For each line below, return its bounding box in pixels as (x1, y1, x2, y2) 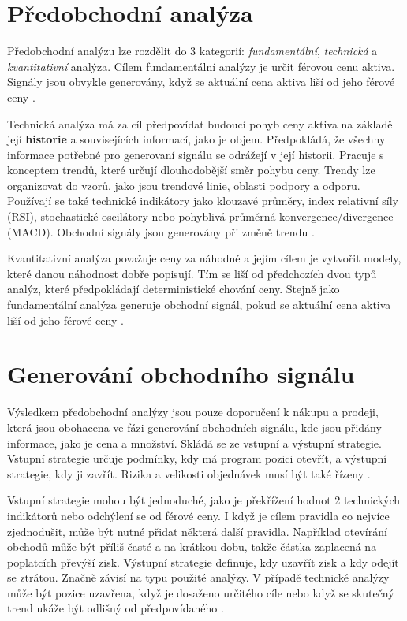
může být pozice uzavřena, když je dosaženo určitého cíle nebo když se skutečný (7, 584, 394, 601)
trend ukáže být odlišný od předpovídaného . (7, 600, 224, 616)
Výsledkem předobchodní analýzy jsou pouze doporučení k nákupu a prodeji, (7, 403, 379, 420)
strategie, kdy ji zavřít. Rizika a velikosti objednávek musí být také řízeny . (7, 465, 371, 482)
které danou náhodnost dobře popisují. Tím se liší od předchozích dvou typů (7, 265, 377, 281)
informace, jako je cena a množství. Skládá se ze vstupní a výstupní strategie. (7, 434, 382, 451)
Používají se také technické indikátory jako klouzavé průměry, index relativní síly (7, 192, 398, 209)
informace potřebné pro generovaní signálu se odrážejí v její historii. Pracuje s (7, 146, 384, 162)
